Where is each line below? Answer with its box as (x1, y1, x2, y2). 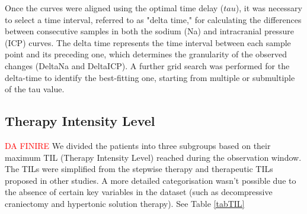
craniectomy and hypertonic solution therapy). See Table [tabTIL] (5, 197, 245, 209)
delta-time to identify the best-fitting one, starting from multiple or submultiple (5, 71, 295, 83)
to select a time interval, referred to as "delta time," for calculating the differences (5, 13, 302, 25)
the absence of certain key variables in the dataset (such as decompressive (5, 186, 273, 198)
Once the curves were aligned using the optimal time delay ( (5, 2, 224, 14)
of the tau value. (5, 83, 65, 95)
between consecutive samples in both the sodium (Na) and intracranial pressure (5, 25, 294, 37)
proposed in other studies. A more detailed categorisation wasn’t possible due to (5, 174, 296, 186)
